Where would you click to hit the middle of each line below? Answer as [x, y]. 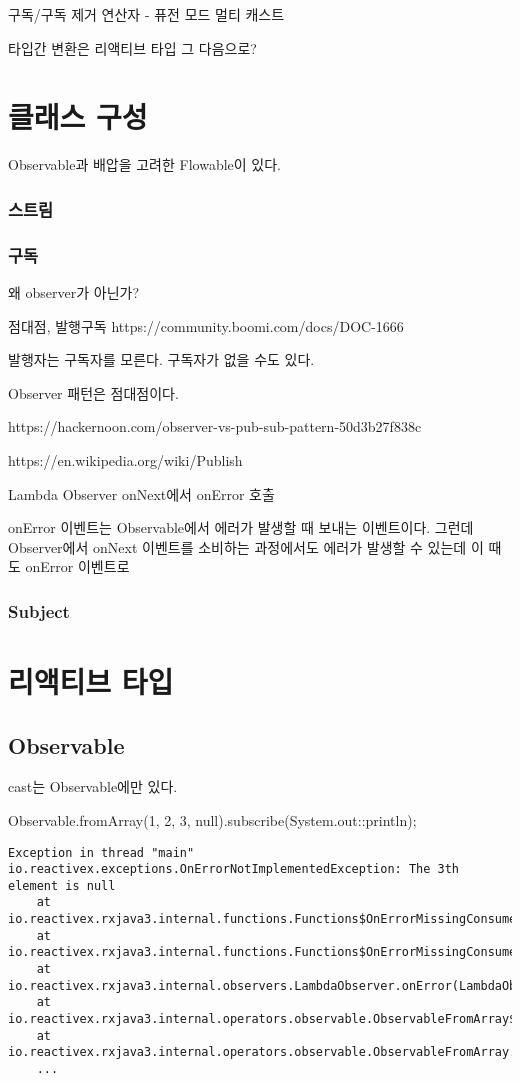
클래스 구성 [78, 116]
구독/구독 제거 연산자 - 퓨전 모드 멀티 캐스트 [146, 14]
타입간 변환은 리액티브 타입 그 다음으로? [132, 47]
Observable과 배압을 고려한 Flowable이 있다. [144, 164]
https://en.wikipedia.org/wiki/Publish [125, 459]
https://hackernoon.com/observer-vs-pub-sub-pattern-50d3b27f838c [215, 426]
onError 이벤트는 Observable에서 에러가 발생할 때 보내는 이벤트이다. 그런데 [241, 527]
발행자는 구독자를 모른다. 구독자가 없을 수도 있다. [161, 359]
